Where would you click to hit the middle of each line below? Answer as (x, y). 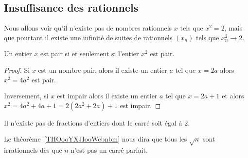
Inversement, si (26, 96)
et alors (233, 96)
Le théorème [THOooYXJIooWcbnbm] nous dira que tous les (96, 139)
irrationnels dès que (33, 150)
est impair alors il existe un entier (107, 96)
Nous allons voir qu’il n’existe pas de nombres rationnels (88, 28)
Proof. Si (17, 70)
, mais (233, 28)
